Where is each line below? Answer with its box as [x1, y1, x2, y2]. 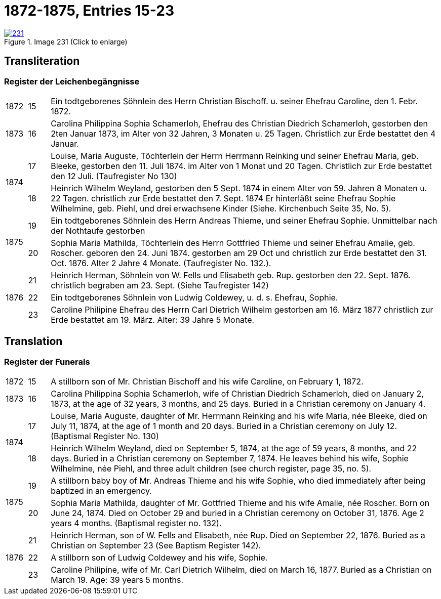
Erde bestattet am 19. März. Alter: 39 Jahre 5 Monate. [51, 314, 255, 325]
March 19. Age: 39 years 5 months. [51, 575, 184, 585]
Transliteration [4, 55, 80, 68]
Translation [4, 335, 63, 348]
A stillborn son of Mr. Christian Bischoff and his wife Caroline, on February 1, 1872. [51, 376, 364, 387]
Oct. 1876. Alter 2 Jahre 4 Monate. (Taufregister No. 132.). [51, 258, 271, 268]
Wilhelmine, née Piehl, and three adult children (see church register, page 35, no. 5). [51, 463, 372, 474]
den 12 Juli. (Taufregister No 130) [51, 170, 177, 181]
